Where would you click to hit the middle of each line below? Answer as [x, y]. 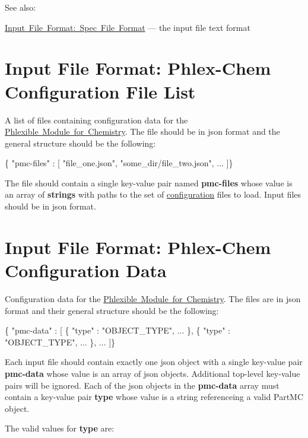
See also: [20, 7]
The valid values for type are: [60, 428]
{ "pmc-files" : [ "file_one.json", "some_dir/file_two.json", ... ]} [119, 163]
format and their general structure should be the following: [112, 310]
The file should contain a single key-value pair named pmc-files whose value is [149, 182]
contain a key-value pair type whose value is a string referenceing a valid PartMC [154, 397]
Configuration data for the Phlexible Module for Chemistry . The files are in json [153, 298]
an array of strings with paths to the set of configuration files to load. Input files [153, 194]
